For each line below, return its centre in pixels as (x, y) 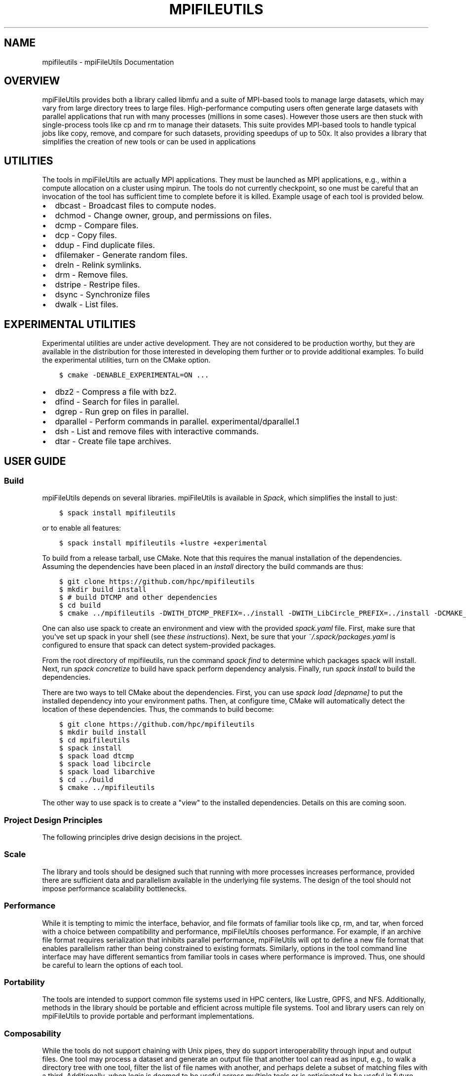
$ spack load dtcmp (97, 756)
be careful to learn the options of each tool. (113, 965)
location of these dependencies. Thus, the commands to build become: (158, 709)
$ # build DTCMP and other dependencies (138, 598)
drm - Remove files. (92, 275)
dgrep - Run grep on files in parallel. (122, 412)
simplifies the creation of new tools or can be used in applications (149, 142)
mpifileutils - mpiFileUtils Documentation (108, 62)
